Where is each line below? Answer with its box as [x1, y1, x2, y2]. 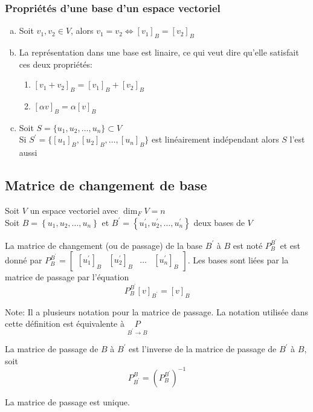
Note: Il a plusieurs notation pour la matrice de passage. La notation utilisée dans [5, 305, 309, 318]
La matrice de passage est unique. [5, 395, 130, 408]
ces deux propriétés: [19, 57, 92, 70]
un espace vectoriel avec [30, 204, 118, 216]
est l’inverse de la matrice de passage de [129, 343, 277, 355]
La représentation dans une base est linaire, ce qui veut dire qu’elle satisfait [19, 46, 299, 59]
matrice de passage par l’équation [5, 271, 129, 283]
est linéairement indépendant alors [152, 133, 279, 146]
